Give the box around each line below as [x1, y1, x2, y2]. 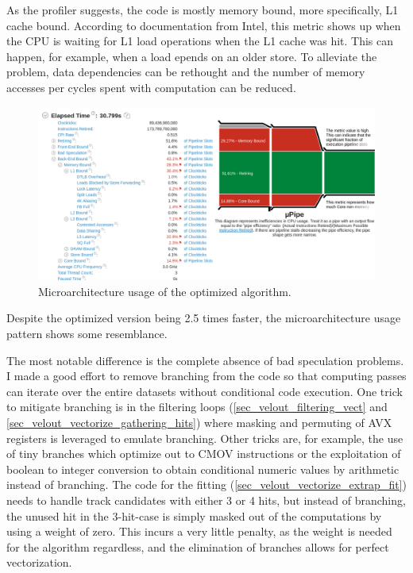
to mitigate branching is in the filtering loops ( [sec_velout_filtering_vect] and [6, 398, 388, 415]
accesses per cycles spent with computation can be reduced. [6, 79, 296, 95]
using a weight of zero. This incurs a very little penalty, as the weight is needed [6, 523, 392, 540]
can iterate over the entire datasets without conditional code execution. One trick [6, 383, 403, 399]
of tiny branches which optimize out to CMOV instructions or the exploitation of [6, 445, 401, 462]
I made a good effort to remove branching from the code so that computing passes [6, 367, 407, 384]
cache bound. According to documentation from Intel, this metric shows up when [6, 17, 401, 33]
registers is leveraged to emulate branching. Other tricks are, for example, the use [6, 429, 403, 446]
